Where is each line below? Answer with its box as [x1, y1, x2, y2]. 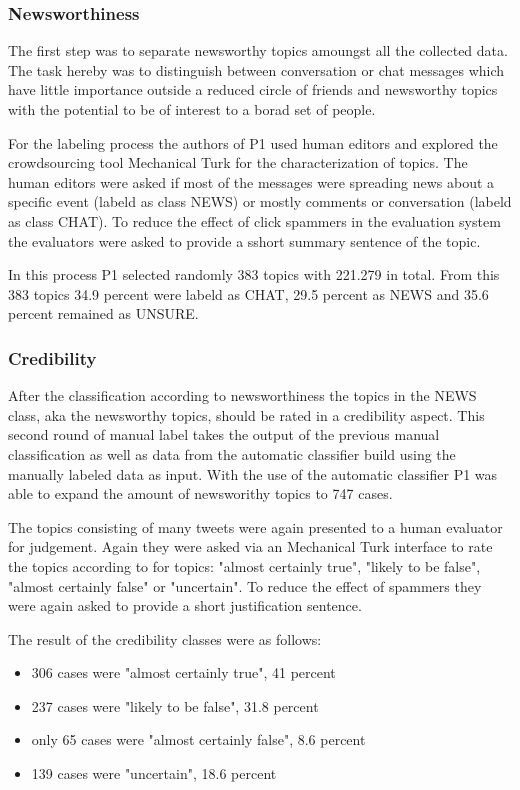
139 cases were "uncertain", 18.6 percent [31, 763, 277, 784]
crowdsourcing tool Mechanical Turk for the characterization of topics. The [8, 152, 468, 173]
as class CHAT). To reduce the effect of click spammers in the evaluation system [8, 210, 501, 231]
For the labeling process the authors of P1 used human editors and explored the [8, 132, 498, 153]
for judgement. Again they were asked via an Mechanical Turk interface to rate [8, 536, 493, 557]
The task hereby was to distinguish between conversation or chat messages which [8, 59, 505, 80]
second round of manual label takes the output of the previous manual [8, 424, 440, 445]
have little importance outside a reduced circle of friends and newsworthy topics [8, 79, 498, 100]
